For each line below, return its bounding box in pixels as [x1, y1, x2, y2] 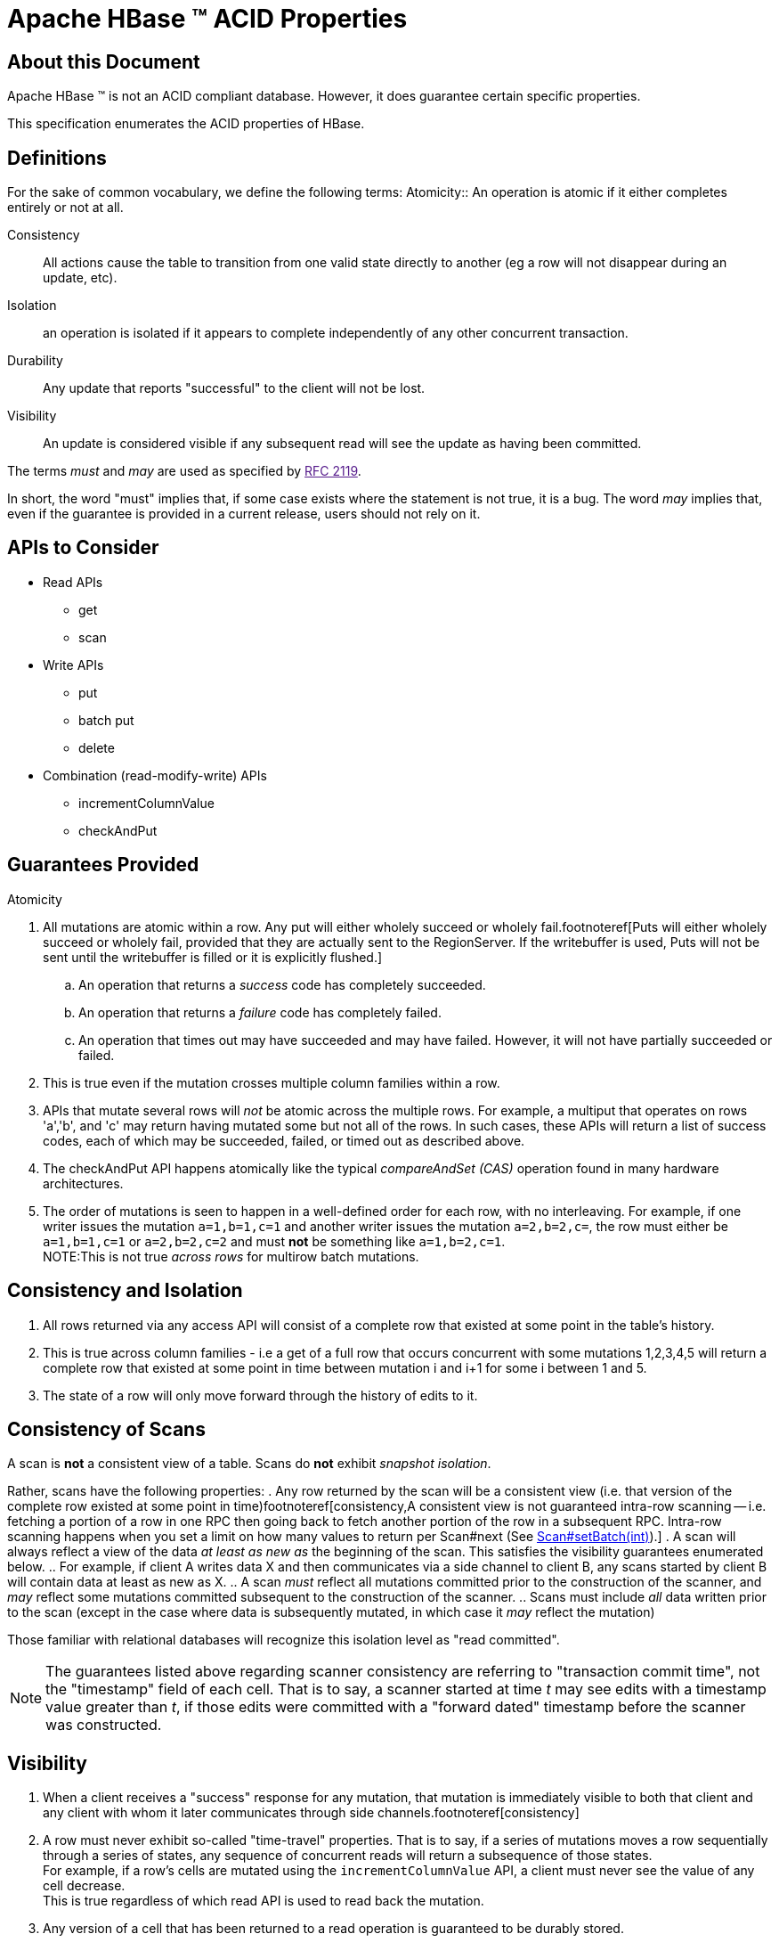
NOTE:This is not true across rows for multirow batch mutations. [43, 1248, 419, 1264]
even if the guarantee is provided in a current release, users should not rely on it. [7, 506, 481, 522]
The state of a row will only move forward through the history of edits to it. [43, 1387, 478, 1403]
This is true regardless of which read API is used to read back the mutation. [43, 1893, 484, 1909]
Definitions [7, 146, 107, 169]
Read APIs [43, 574, 103, 590]
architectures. [43, 1175, 124, 1191]
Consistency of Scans [7, 1417, 206, 1440]
